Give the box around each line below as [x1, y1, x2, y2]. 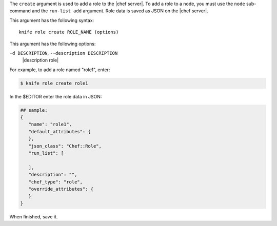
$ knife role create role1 [20, 80, 88, 86]
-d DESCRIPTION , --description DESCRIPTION [9, 50, 118, 56]
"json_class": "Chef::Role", [28, 143, 102, 149]
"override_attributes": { [28, 186, 94, 192]
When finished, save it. [9, 213, 58, 220]
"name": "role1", [28, 121, 72, 128]
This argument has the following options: [9, 40, 96, 47]
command [9, 8, 31, 14]
